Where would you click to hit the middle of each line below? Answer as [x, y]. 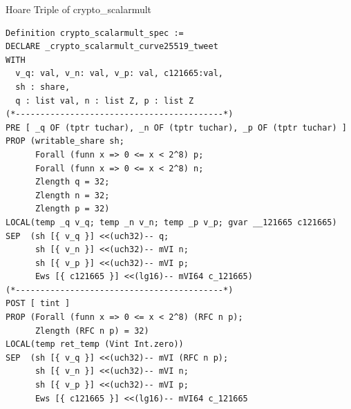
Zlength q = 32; [72, 182]
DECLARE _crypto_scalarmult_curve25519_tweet [112, 47]
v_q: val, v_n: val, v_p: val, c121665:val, [119, 74]
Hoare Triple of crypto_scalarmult [79, 9]
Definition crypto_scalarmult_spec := [95, 33]
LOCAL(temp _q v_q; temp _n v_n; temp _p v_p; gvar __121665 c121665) [171, 222]
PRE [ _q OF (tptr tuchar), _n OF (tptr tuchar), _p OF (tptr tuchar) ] [176, 127]
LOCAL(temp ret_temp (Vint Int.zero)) [95, 344]
